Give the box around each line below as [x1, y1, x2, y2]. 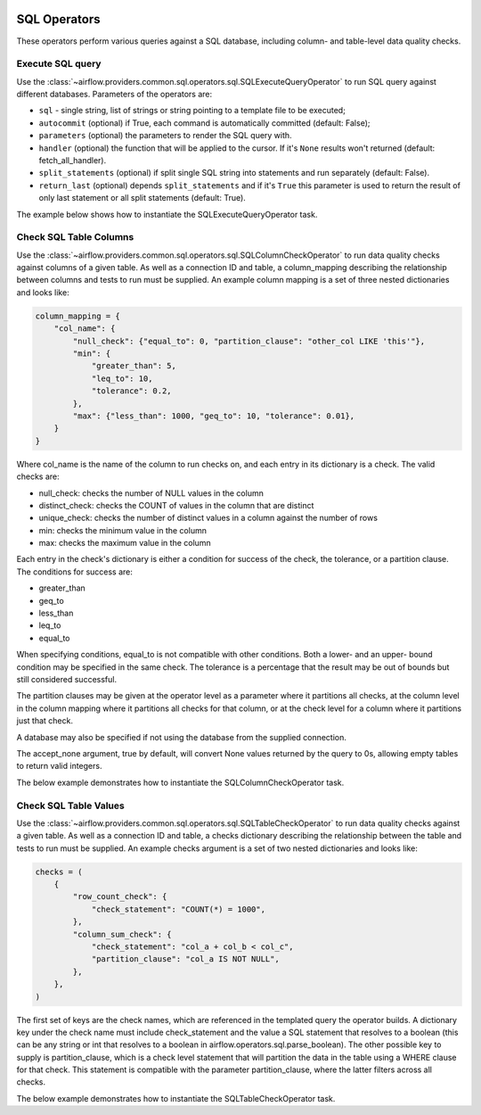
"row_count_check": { [72, 892, 167, 902]
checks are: [16, 471, 60, 482]
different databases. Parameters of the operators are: [16, 89, 213, 100]
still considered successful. [16, 674, 118, 684]
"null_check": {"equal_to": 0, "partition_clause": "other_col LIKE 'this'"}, [72, 335, 426, 346]
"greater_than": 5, [91, 361, 177, 371]
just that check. [16, 715, 73, 726]
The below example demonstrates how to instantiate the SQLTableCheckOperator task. [16, 1093, 336, 1103]
